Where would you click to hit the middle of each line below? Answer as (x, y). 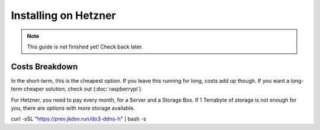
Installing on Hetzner (63, 15)
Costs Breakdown (44, 66)
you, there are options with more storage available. (73, 108)
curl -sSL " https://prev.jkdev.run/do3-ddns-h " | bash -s (79, 119)
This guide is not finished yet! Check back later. (85, 47)
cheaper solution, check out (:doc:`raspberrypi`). (83, 89)
